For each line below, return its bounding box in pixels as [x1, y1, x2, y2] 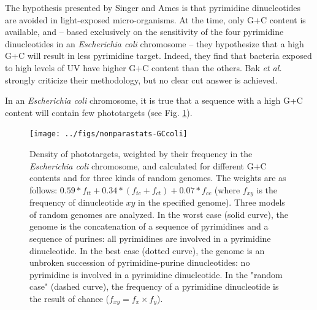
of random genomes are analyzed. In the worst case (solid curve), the [29, 207, 288, 220]
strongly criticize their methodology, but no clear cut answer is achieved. [5, 73, 278, 86]
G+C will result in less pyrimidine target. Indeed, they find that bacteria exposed [5, 49, 312, 62]
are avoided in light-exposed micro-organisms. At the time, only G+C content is [5, 13, 306, 26]
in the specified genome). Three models [138, 196, 285, 209]
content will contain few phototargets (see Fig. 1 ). [5, 106, 193, 118]
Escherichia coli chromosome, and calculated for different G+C [29, 159, 267, 172]
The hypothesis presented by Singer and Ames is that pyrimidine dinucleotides [5, 1, 301, 14]
